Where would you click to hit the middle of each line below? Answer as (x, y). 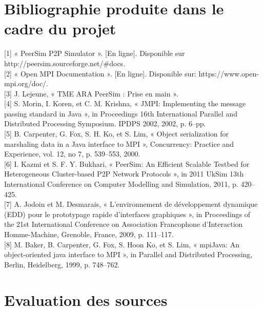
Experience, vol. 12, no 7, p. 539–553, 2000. (72, 154)
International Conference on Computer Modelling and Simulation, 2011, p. (121, 184)
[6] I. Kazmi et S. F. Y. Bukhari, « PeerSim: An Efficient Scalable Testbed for (127, 163)
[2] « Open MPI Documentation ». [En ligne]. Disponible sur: (100, 73)
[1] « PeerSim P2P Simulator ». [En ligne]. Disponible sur (95, 53)
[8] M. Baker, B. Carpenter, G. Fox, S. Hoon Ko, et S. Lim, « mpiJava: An (122, 244)
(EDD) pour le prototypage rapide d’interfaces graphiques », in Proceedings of (127, 214)
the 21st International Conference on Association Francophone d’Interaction (124, 224)
